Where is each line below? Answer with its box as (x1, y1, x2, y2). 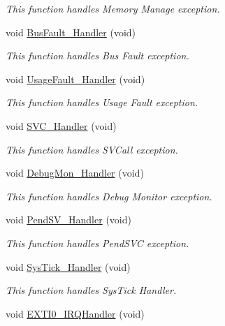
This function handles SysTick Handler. (6, 283, 177, 297)
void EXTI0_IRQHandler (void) (6, 306, 145, 320)
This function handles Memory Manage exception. (6, 1, 220, 15)
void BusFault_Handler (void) (6, 24, 136, 39)
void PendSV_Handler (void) (6, 212, 131, 227)
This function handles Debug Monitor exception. (6, 188, 212, 203)
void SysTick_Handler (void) (6, 259, 131, 274)
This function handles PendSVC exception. (6, 235, 189, 250)
